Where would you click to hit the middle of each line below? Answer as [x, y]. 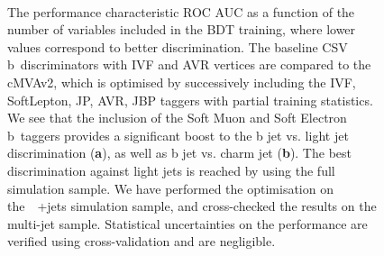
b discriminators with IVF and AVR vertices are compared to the [189, 64]
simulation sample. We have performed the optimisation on [170, 188]
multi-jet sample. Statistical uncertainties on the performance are [187, 223]
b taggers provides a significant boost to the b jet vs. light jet [178, 135]
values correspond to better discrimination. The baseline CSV [178, 46]
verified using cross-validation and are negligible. [142, 241]
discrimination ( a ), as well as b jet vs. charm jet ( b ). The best [179, 153]
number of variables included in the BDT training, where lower [182, 29]
